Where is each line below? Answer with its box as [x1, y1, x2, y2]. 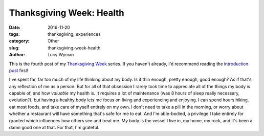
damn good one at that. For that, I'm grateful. [9, 125, 100, 131]
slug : [9, 45, 20, 51]
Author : [9, 52, 25, 58]
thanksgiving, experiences [47, 31, 101, 37]
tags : [9, 31, 20, 37]
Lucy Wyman [47, 52, 74, 58]
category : [9, 38, 30, 44]
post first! [9, 68, 29, 73]
